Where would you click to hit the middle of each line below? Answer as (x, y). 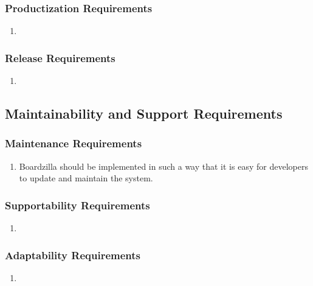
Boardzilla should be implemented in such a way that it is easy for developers (163, 166)
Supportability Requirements (77, 205)
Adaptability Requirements (73, 255)
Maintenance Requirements (74, 143)
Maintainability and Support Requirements (144, 113)
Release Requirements (60, 58)
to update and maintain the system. (86, 178)
